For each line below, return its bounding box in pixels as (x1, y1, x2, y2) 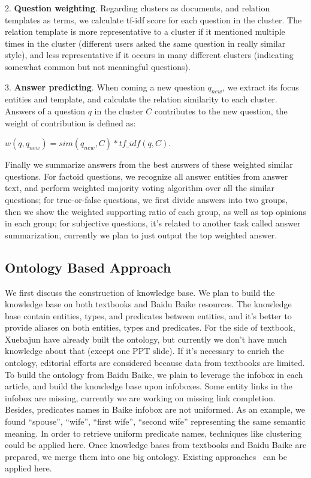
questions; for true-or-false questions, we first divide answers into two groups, (5, 193, 288, 205)
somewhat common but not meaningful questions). (5, 60, 191, 72)
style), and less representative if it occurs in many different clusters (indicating (5, 49, 294, 61)
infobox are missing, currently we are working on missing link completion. (5, 391, 276, 404)
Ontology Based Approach (5, 258, 171, 276)
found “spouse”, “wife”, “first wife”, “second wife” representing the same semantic (5, 415, 306, 428)
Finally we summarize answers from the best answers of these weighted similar (5, 158, 293, 171)
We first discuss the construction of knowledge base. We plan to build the (5, 286, 275, 298)
